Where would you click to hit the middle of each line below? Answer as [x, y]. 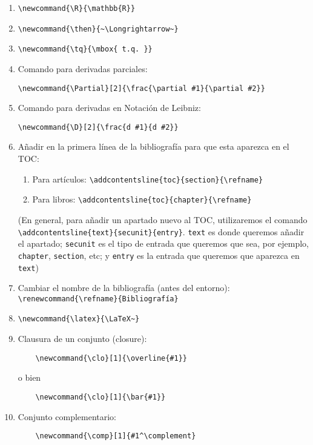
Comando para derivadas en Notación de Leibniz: [109, 108]
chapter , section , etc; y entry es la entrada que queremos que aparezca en [159, 255]
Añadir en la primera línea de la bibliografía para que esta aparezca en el [153, 146]
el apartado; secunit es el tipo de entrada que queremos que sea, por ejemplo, [163, 243]
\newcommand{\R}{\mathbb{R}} [77, 8]
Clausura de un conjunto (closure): [82, 339]
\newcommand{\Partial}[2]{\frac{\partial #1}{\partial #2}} [141, 88]
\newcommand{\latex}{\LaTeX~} [79, 319]
